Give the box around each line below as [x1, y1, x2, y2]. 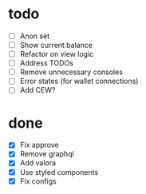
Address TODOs [19, 58, 74, 68]
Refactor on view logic [19, 49, 94, 59]
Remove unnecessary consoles [19, 67, 124, 77]
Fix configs [19, 176, 57, 186]
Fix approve [19, 141, 59, 150]
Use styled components [19, 167, 99, 176]
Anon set [19, 31, 50, 41]
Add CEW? [19, 85, 56, 95]
